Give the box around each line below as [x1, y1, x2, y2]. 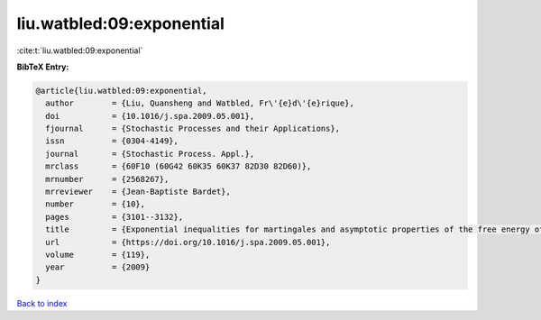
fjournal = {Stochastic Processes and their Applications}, [45, 123, 341, 134]
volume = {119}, [45, 250, 151, 260]
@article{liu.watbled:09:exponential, [35, 86, 207, 96]
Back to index [16, 297, 68, 308]
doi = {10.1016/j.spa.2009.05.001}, [45, 111, 255, 121]
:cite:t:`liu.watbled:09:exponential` [16, 45, 143, 56]
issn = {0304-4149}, [45, 136, 179, 146]
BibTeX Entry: [16, 61, 69, 72]
